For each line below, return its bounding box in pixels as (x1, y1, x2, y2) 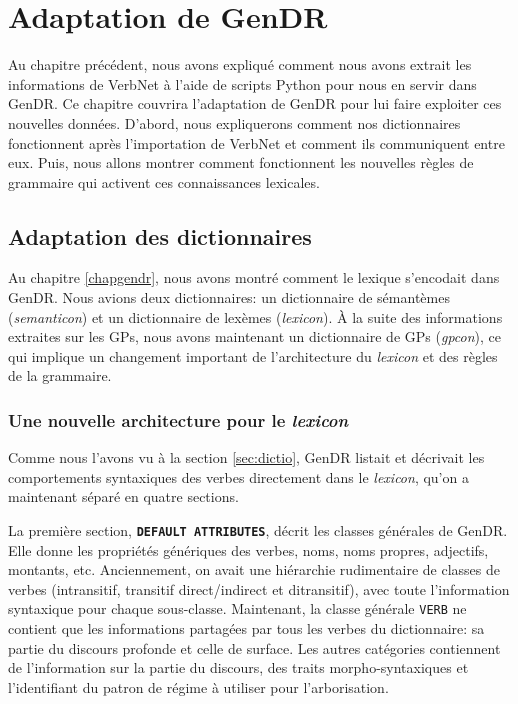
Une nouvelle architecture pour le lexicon (8, 407, 349, 432)
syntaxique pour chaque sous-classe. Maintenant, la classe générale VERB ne (8, 598, 467, 619)
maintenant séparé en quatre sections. (8, 486, 239, 507)
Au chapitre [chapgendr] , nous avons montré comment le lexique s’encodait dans (8, 267, 500, 288)
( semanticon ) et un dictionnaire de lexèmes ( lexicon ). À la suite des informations (8, 306, 503, 327)
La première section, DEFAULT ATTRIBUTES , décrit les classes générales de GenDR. (8, 520, 508, 541)
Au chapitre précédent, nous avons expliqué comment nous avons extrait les (8, 54, 472, 75)
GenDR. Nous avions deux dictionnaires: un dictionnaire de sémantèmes (8, 287, 450, 308)
